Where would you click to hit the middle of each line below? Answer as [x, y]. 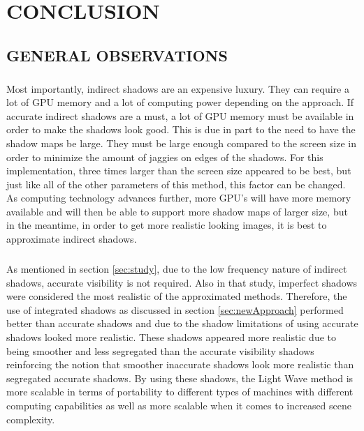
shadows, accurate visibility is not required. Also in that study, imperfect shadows [182, 282]
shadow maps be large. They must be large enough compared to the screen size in [181, 143]
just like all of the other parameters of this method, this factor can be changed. [176, 184]
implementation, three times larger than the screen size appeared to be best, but [179, 171]
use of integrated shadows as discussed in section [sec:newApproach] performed [175, 309]
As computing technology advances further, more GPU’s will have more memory [179, 198]
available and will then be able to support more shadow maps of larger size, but [177, 211]
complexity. [31, 419]
